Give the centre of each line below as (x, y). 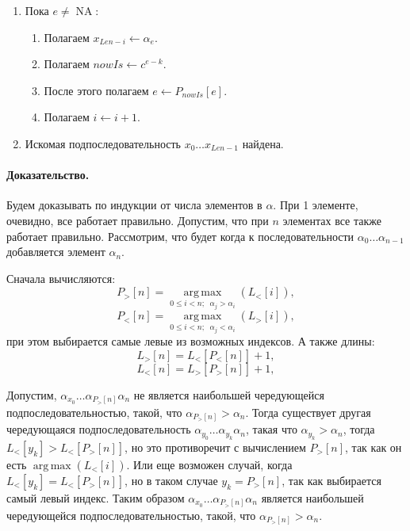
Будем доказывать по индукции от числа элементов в (134, 205)
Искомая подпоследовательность (103, 143)
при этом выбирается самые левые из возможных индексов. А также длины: (191, 341)
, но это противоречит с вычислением (215, 447)
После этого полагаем (96, 90)
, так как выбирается (331, 480)
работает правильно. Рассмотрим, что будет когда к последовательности (180, 236)
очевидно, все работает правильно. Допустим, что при (138, 220)
